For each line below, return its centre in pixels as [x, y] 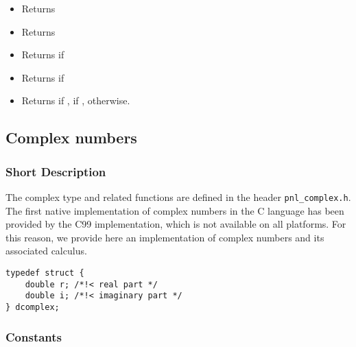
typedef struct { [45, 273]
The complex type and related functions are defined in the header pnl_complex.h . [178, 196]
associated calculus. [46, 251]
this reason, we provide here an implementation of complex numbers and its [165, 237]
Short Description [56, 171]
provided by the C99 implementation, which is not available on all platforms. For [176, 224]
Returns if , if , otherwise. [76, 100]
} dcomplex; [33, 307]
